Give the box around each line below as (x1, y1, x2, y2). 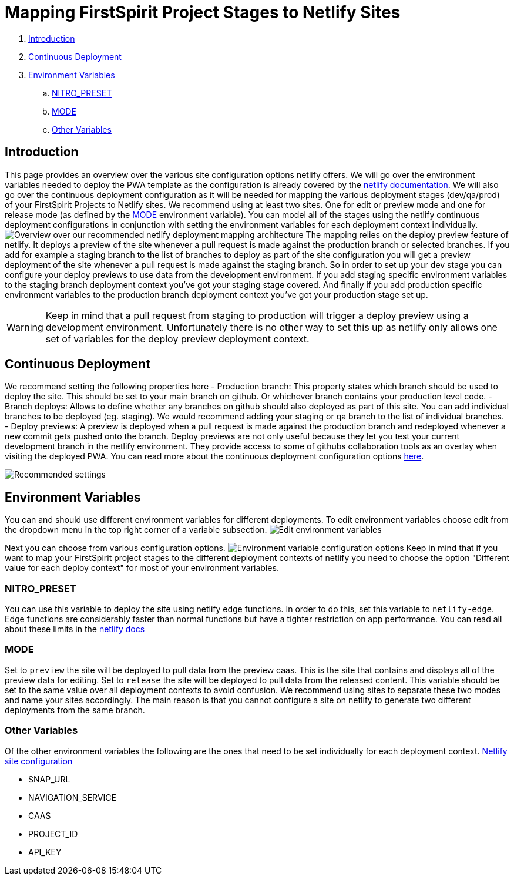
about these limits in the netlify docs (5, 624, 145, 634)
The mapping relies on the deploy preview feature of (305, 229, 509, 240)
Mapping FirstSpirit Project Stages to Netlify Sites (5, 2, 401, 22)
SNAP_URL (28, 774, 70, 784)
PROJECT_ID (28, 828, 78, 839)
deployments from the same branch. (5, 704, 145, 715)
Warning (6, 321, 43, 333)
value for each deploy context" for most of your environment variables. (5, 563, 279, 573)
